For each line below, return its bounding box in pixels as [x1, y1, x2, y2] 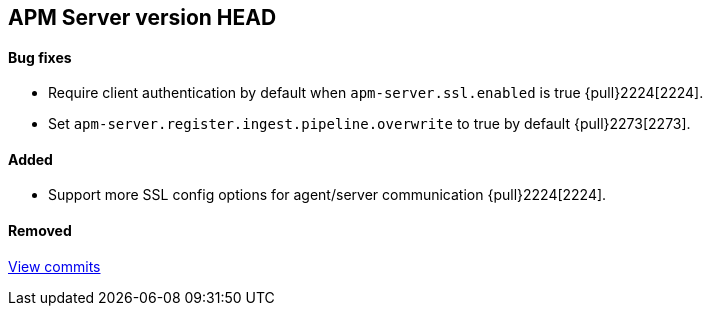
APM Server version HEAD [8, 5, 277, 30]
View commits [8, 257, 101, 275]
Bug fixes [8, 48, 72, 66]
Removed [8, 222, 72, 240]
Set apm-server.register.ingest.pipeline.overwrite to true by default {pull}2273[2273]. [48, 115, 691, 133]
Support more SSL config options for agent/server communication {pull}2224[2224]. [48, 186, 607, 204]
